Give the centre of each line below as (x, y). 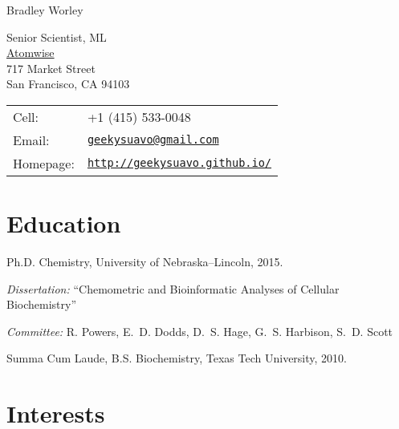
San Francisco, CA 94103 (68, 84)
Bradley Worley (45, 10)
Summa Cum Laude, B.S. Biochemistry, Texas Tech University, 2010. (177, 358)
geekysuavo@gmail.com (153, 140)
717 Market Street (51, 68)
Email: (31, 140)
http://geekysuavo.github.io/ (179, 163)
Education (64, 223)
